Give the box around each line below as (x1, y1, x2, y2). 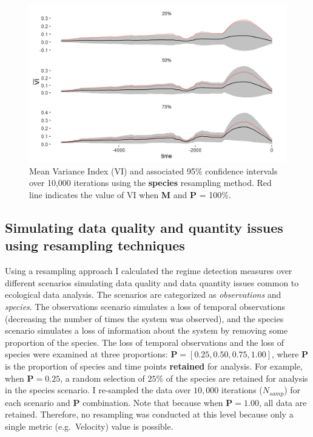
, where (272, 348, 299, 360)
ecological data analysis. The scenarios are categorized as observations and (5, 288, 281, 301)
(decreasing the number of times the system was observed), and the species (5, 312, 284, 325)
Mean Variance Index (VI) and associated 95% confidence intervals (29, 164, 278, 177)
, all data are (258, 396, 307, 408)
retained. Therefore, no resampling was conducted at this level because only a (5, 408, 294, 421)
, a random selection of (60, 371, 145, 384)
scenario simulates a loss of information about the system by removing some (5, 324, 288, 337)
